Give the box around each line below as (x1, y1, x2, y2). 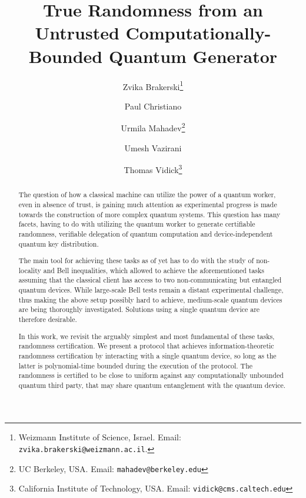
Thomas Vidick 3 (124, 162, 182, 175)
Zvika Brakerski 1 (122, 78, 184, 92)
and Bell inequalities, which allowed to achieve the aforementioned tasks (43, 265, 265, 275)
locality (18, 265, 41, 275)
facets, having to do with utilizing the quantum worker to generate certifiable (18, 219, 255, 229)
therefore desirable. (18, 314, 77, 324)
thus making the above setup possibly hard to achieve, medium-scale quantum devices (18, 294, 282, 304)
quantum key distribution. (18, 238, 99, 248)
